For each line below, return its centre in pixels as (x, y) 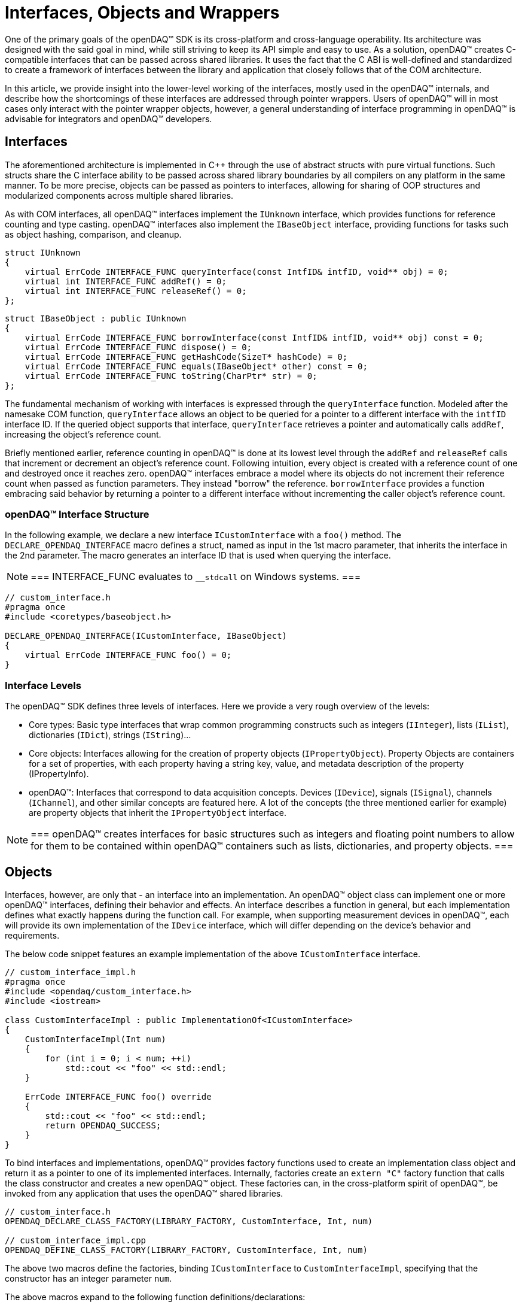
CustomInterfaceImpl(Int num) (95, 1039)
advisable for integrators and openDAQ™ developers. (109, 119)
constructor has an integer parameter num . (88, 1278)
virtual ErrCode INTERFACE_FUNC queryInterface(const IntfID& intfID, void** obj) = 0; (236, 271)
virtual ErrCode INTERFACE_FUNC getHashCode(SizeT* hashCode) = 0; (186, 356)
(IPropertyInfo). (59, 774)
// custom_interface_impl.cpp (76, 1240)
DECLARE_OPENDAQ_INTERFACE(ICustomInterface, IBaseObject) (146, 636)
